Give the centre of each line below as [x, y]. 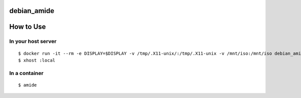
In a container [26, 73]
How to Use [28, 27]
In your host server [33, 41]
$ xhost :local [37, 60]
